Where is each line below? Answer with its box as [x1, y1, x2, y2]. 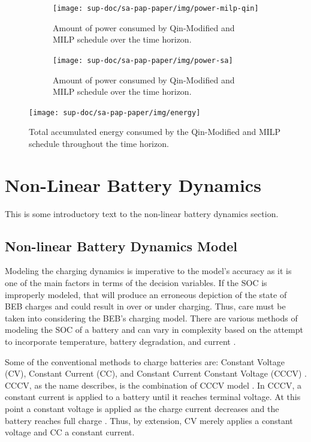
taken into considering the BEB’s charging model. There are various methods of [5, 311, 298, 324]
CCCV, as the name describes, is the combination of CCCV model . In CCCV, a [5, 378, 301, 391]
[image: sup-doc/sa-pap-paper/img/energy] [29, 108, 201, 117]
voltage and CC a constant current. [5, 426, 135, 438]
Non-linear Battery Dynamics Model [5, 236, 237, 255]
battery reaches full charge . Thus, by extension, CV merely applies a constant [5, 414, 293, 426]
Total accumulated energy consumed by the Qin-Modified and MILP [29, 125, 281, 138]
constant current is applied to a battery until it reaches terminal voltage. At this [5, 390, 301, 403]
